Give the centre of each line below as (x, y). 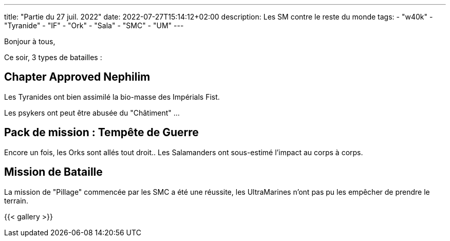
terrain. (16, 200)
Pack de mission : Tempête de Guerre (101, 133)
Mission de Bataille (53, 172)
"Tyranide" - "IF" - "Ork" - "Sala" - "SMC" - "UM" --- (94, 25)
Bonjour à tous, (30, 41)
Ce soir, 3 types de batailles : (53, 57)
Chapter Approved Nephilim (77, 77)
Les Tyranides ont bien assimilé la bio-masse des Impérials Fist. (112, 97)
